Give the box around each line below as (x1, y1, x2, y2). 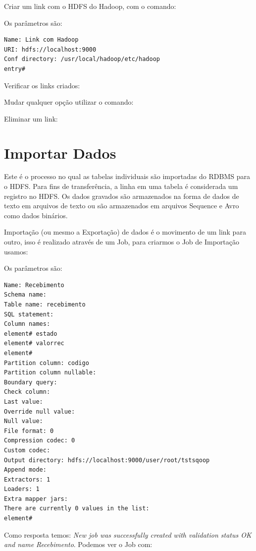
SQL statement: (4, 310, 54, 318)
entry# (4, 65, 25, 72)
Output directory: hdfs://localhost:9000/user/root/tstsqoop (4, 456, 210, 464)
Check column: (4, 388, 51, 396)
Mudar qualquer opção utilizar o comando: (4, 97, 134, 107)
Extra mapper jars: (4, 495, 68, 502)
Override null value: (4, 408, 75, 415)
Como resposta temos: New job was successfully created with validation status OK (4, 529, 252, 540)
